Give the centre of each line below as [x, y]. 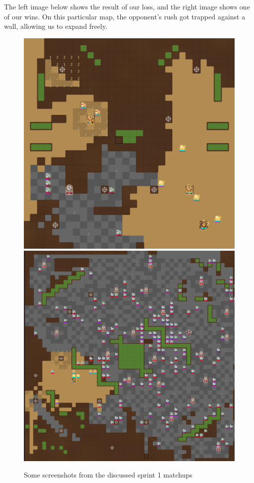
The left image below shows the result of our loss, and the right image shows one [127, 6]
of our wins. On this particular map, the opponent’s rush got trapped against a [125, 16]
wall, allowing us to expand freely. [56, 26]
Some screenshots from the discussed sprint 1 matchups [108, 475]
